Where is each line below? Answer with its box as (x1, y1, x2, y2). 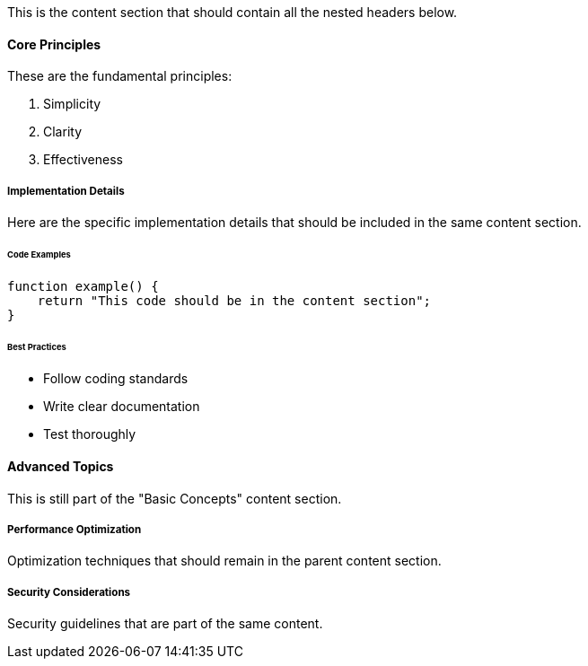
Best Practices (7, 341, 66, 352)
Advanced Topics (7, 458, 114, 474)
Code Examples (7, 249, 71, 259)
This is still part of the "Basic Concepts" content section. (7, 490, 342, 506)
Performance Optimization (7, 522, 142, 536)
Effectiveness (43, 152, 123, 168)
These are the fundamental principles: (7, 68, 233, 84)
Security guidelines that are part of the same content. (7, 616, 323, 632)
